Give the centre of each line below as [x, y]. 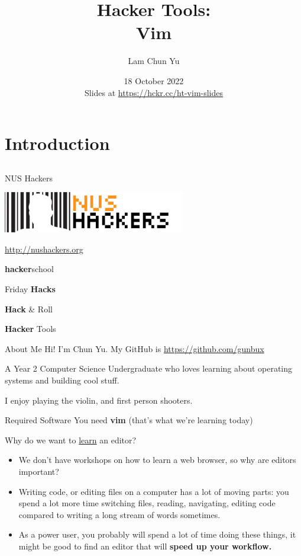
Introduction [57, 143]
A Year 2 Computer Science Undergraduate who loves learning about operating [149, 368]
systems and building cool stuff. [62, 380]
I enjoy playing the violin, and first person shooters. [99, 400]
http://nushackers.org [44, 249]
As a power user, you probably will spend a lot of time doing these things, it [157, 534]
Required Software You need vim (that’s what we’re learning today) [129, 420]
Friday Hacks [30, 289]
